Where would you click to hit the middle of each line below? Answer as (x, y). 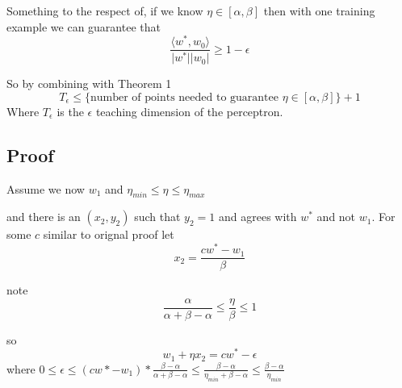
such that (157, 217)
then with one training (319, 10)
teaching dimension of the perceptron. (189, 111)
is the (70, 111)
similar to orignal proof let (109, 234)
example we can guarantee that (84, 26)
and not (336, 217)
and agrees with (258, 217)
